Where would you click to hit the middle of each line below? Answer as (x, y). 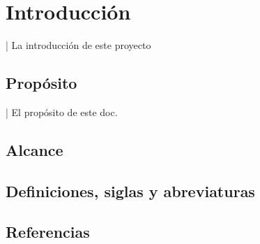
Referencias (48, 232)
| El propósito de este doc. (62, 112)
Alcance (35, 149)
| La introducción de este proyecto (78, 45)
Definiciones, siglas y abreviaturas (130, 191)
